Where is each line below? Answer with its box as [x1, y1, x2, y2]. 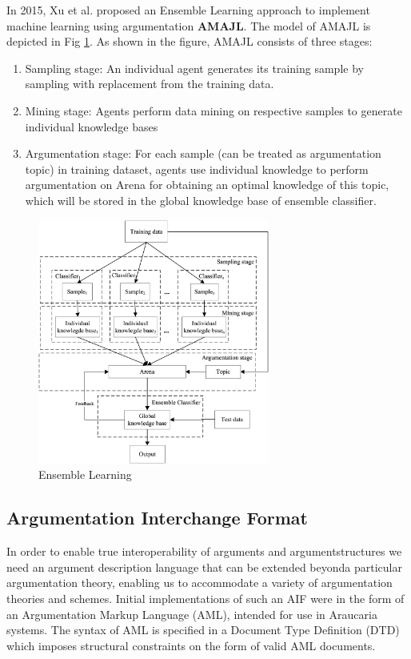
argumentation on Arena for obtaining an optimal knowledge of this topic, [25, 176, 389, 193]
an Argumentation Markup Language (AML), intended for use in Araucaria [6, 605, 377, 622]
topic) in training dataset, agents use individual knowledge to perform [25, 160, 369, 177]
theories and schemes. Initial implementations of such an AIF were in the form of [6, 590, 405, 607]
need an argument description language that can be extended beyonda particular [6, 558, 402, 575]
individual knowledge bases [25, 118, 158, 135]
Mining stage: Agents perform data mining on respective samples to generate [25, 102, 402, 119]
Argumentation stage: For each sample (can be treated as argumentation [25, 145, 381, 162]
